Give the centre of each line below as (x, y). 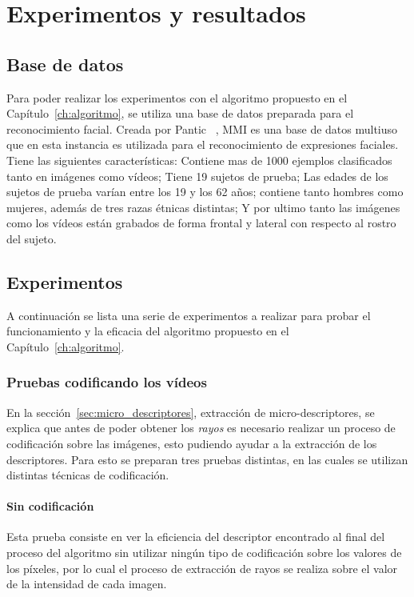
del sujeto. (32, 238)
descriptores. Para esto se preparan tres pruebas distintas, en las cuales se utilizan (207, 459)
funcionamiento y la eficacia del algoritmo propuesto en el (148, 331)
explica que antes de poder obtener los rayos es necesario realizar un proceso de (201, 428)
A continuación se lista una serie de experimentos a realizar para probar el (189, 315)
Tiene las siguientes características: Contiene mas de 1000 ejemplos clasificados (199, 160)
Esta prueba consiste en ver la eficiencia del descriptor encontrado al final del (196, 537)
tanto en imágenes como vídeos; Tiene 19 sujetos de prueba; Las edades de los (197, 176)
